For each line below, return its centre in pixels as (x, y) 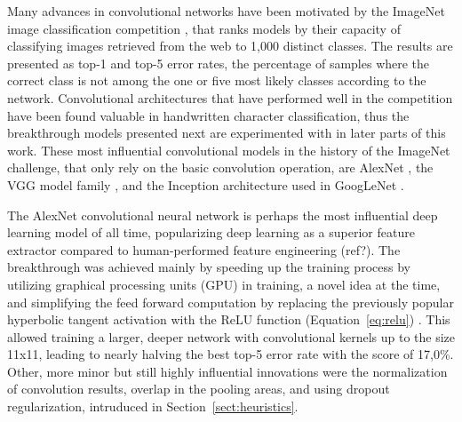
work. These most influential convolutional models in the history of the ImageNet (229, 150)
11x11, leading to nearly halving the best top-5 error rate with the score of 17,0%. (231, 354)
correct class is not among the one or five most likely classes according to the (217, 80)
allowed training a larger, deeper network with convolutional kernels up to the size (231, 336)
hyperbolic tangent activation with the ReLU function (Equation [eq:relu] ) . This (229, 319)
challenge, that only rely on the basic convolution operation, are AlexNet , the (220, 167)
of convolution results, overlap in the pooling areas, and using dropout (199, 389)
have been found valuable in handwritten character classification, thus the (208, 115)
